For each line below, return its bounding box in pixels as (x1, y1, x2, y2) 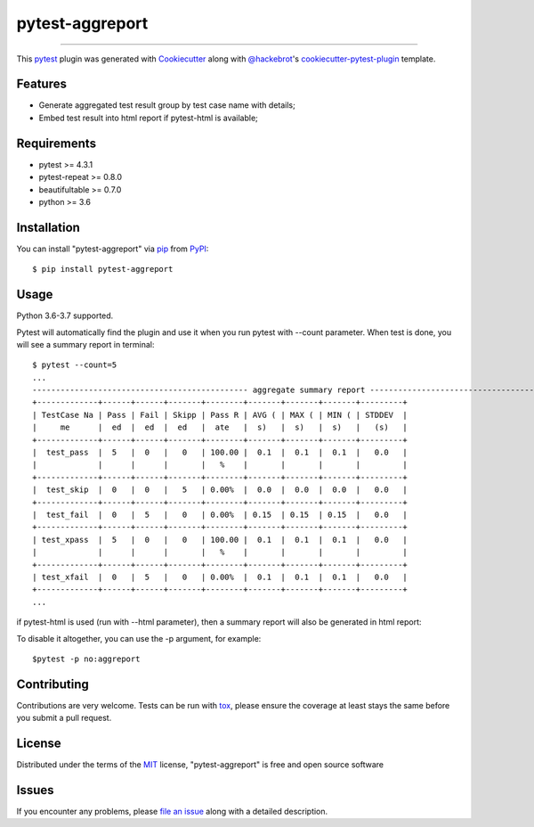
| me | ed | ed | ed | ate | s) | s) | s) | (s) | (32, 422, 409, 432)
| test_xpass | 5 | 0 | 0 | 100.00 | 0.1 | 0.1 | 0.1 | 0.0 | (32, 535, 409, 545)
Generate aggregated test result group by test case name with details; (38, 100, 295, 111)
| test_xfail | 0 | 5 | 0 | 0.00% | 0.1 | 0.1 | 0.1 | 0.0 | (32, 571, 409, 582)
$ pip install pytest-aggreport (32, 264, 174, 274)
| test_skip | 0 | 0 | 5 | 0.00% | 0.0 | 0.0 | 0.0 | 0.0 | (32, 485, 409, 495)
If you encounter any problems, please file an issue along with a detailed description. (16, 807, 328, 816)
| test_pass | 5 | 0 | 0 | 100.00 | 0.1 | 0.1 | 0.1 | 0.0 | (32, 447, 409, 458)
